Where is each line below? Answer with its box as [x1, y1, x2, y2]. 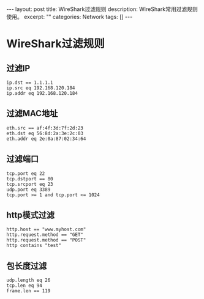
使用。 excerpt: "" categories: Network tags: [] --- [6, 13, 133, 20]
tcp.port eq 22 [6, 170, 45, 177]
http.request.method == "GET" [6, 232, 84, 238]
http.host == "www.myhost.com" [6, 226, 86, 233]
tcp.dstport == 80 [6, 175, 53, 182]
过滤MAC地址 [6, 108, 58, 119]
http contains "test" [6, 243, 62, 249]
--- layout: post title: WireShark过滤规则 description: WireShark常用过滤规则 [6, 6, 198, 13]
